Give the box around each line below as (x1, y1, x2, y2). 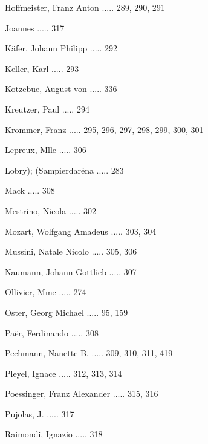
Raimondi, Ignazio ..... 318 (5, 428, 103, 440)
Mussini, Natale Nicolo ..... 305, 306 (5, 245, 137, 258)
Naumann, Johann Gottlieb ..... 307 (5, 265, 137, 278)
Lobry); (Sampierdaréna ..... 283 (5, 163, 124, 176)
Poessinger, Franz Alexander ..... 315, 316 (5, 387, 158, 400)
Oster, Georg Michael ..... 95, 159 (5, 305, 128, 318)
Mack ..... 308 (5, 184, 55, 197)
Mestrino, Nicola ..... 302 (5, 204, 97, 217)
